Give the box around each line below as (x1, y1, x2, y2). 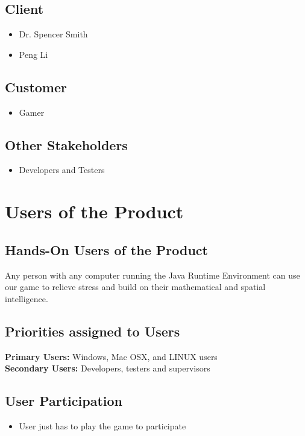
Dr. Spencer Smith (19, 28, 88, 40)
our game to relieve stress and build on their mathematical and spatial (5, 280, 266, 293)
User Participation (5, 391, 122, 410)
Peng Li (19, 48, 48, 60)
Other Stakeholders (5, 135, 128, 154)
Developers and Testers (19, 163, 105, 176)
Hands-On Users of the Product (5, 240, 208, 259)
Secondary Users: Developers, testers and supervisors (5, 362, 210, 374)
